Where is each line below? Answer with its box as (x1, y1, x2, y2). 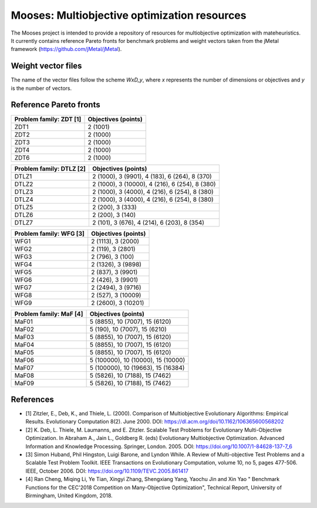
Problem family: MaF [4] (14, 310, 83, 318)
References (11, 394, 54, 404)
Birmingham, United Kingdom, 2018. (25, 492, 113, 499)
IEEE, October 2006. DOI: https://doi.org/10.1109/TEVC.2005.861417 (25, 467, 189, 475)
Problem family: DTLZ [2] (14, 164, 86, 172)
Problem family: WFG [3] (14, 229, 85, 238)
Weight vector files (11, 61, 82, 71)
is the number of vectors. (11, 84, 72, 92)
